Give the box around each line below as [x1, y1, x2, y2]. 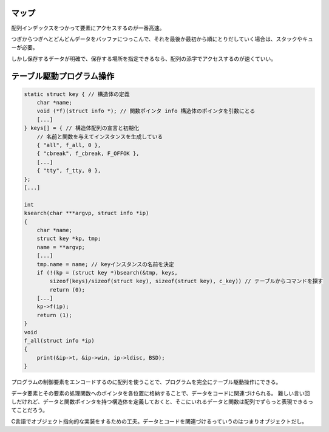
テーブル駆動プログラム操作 [11, 70, 115, 81]
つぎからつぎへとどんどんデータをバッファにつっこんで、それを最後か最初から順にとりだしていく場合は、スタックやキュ [11, 35, 314, 43]
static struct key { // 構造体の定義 [24, 91, 130, 97]
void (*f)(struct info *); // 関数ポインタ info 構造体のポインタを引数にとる [36, 108, 256, 115]
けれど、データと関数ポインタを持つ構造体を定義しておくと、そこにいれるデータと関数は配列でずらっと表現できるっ [21, 398, 314, 405]
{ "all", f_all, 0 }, [36, 142, 101, 149]
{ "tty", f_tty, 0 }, [36, 167, 101, 174]
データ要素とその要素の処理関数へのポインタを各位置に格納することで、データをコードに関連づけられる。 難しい [11, 389, 294, 397]
